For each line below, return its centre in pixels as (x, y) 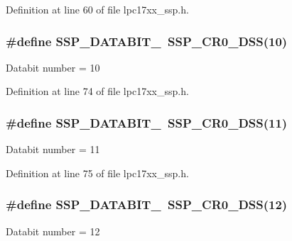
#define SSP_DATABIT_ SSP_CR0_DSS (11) (147, 122)
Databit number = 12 (53, 231)
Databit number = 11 (53, 149)
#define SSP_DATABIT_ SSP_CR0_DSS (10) (147, 41)
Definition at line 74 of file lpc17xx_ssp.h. (97, 91)
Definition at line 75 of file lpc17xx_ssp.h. (97, 173)
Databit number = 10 (53, 67)
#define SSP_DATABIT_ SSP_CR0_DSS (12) (147, 204)
